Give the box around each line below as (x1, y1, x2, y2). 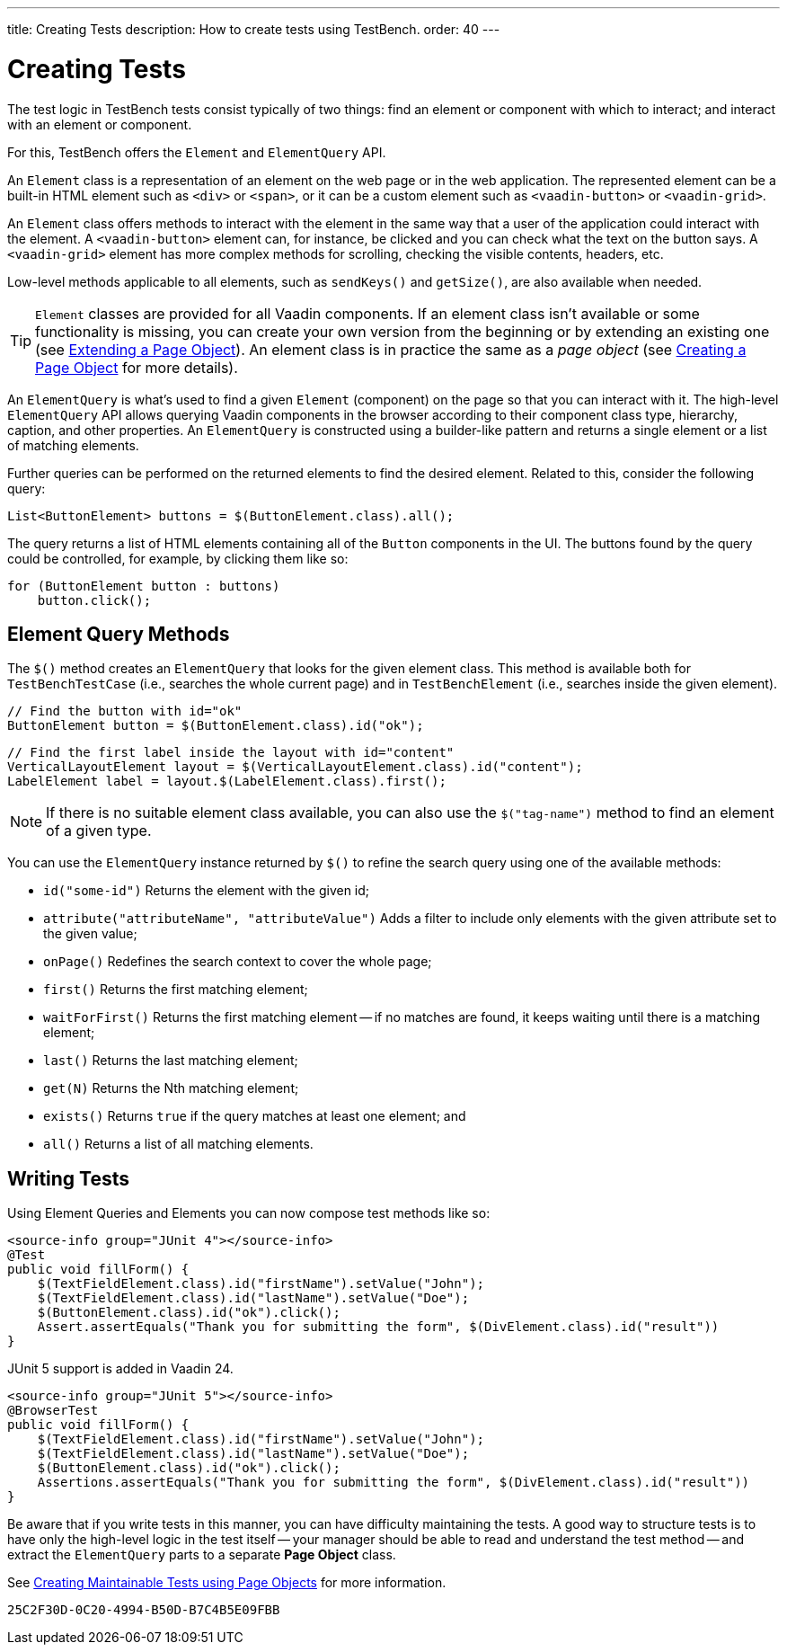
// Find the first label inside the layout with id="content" (7, 745, 455, 760)
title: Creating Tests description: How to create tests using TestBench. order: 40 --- (7, 22, 500, 37)
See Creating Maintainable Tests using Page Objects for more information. (7, 1575, 447, 1591)
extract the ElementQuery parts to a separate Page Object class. (7, 1547, 396, 1563)
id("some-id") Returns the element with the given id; (43, 883, 370, 899)
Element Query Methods (7, 622, 230, 645)
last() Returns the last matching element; (43, 1052, 298, 1069)
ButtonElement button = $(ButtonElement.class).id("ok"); (7, 718, 424, 733)
